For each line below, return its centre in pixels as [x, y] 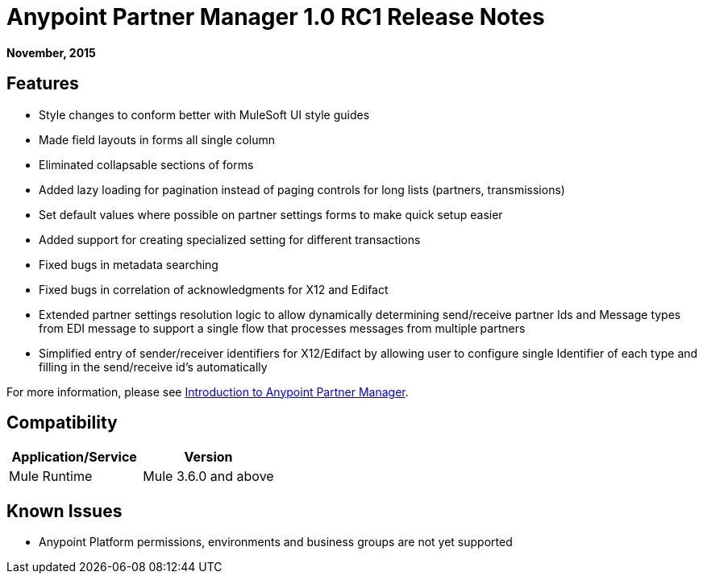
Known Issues [64, 511]
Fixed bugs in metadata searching [129, 264]
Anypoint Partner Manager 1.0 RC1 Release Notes [276, 17]
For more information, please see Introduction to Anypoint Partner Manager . [208, 391]
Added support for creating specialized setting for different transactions [230, 239]
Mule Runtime [51, 476]
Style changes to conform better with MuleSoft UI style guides [204, 114]
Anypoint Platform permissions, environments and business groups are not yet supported [276, 542]
